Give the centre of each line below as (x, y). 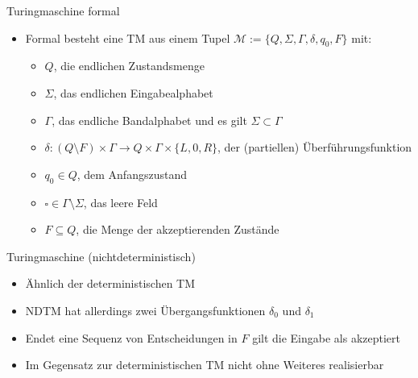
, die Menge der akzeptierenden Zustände (178, 229)
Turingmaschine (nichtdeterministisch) (101, 256)
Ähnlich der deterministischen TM (110, 283)
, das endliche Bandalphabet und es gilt (149, 120)
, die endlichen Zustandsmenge (129, 66)
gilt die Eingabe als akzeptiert (327, 337)
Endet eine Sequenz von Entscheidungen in (131, 337)
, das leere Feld (120, 202)
